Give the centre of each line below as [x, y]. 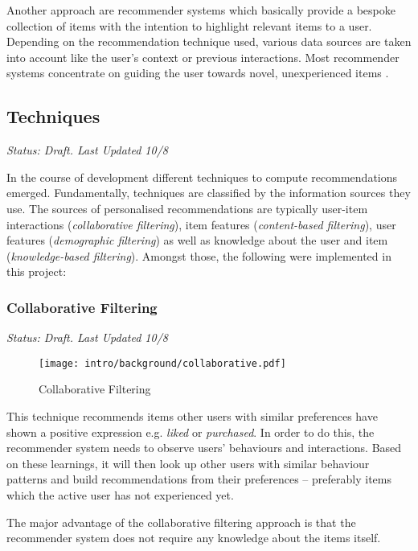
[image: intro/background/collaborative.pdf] [162, 363]
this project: [37, 271]
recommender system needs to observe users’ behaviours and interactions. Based [204, 448]
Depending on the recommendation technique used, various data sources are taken [209, 41]
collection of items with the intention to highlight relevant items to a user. [189, 25]
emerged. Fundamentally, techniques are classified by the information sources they [209, 193]
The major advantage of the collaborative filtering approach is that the [181, 522]
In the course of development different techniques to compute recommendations [202, 177]
